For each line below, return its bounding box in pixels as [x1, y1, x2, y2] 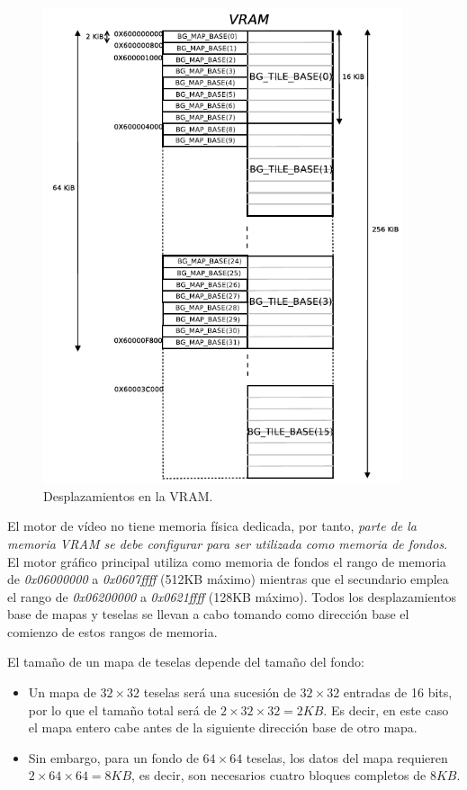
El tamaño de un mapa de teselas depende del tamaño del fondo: [7, 652, 365, 671]
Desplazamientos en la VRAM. [43, 486, 213, 505]
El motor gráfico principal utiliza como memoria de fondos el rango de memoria [7, 552, 446, 570]
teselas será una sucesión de [143, 683, 296, 702]
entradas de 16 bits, [343, 683, 453, 702]
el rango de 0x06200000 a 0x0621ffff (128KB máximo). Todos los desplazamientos [7, 587, 457, 606]
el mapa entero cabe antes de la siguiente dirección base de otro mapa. [28, 718, 418, 737]
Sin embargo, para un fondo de [28, 748, 199, 767]
